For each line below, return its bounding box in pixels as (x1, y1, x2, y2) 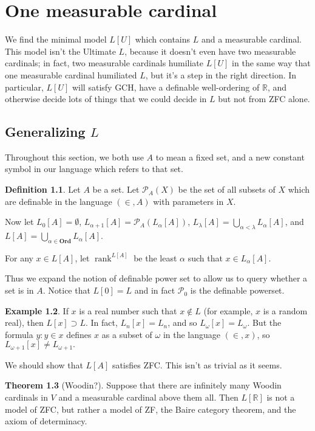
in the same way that (232, 57, 311, 69)
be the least (134, 251, 177, 264)
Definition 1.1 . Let (5, 183, 81, 196)
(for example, (203, 304, 253, 317)
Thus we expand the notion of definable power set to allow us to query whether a (5, 272, 308, 284)
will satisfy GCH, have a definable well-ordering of (72, 80, 260, 93)
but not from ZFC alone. (218, 92, 310, 105)
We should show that (5, 358, 83, 371)
